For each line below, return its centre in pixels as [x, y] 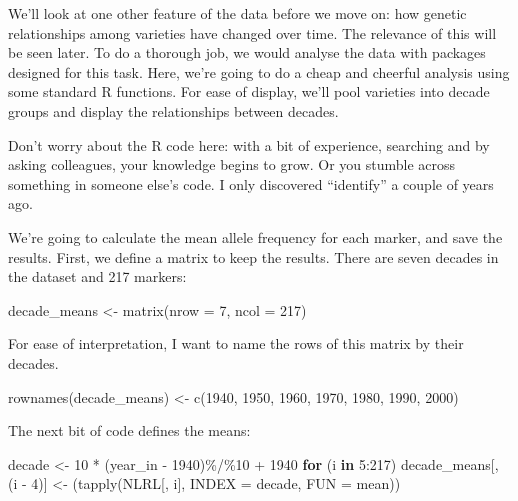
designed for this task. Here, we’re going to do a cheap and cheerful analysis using [259, 71]
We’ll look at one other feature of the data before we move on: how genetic [237, 13]
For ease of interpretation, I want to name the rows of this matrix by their [236, 343]
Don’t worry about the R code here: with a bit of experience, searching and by [249, 144]
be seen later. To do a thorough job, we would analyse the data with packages [247, 52]
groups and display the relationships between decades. [173, 110]
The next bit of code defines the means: [129, 430]
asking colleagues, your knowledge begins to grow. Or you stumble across [232, 164]
